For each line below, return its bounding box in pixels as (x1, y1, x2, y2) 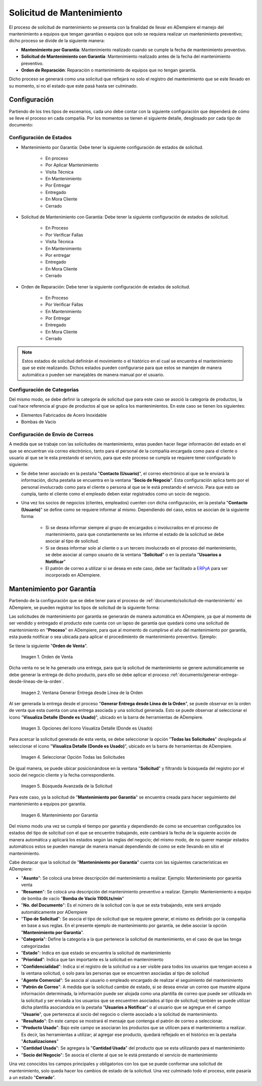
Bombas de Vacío (21, 419, 56, 425)
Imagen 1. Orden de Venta (21, 654, 73, 659)
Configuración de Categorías (9, 386, 79, 393)
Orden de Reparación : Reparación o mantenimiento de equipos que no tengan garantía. (21, 67, 196, 73)
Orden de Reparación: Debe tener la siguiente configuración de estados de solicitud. (21, 284, 190, 289)
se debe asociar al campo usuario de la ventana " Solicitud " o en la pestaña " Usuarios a (45, 552, 222, 558)
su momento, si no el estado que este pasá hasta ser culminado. (9, 83, 138, 89)
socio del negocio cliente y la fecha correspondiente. (9, 772, 115, 778)
